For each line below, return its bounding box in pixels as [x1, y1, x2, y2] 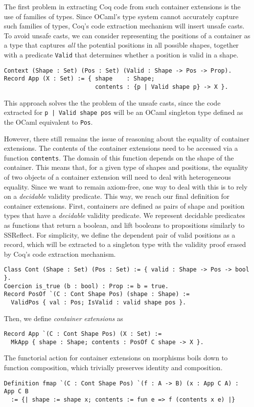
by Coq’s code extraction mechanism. [4, 248, 116, 259]
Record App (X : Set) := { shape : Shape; [4, 75, 155, 82]
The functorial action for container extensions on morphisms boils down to [4, 353, 228, 363]
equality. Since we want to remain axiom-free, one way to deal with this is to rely [4, 181, 248, 191]
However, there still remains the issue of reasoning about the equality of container [4, 133, 250, 143]
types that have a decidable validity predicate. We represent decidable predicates [4, 210, 245, 220]
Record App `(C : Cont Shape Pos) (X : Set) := [4, 330, 162, 338]
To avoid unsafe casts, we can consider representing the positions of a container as [4, 30, 251, 40]
